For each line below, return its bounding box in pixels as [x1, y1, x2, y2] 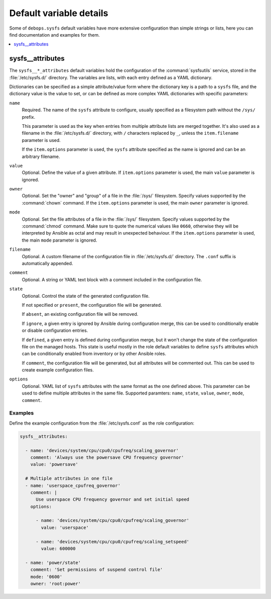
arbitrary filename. [22, 153, 60, 159]
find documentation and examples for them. [9, 32, 100, 38]
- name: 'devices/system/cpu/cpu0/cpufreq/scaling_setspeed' [36, 539, 190, 544]
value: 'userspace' [41, 524, 89, 530]
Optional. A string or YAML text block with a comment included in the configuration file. [22, 276, 202, 283]
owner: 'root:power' [30, 580, 81, 586]
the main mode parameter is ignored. [22, 237, 97, 243]
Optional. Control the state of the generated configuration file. [22, 293, 150, 299]
